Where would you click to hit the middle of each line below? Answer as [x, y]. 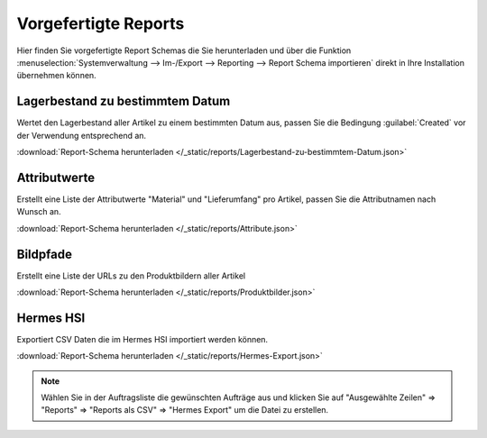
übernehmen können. [56, 76]
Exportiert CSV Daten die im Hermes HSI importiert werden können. [142, 339]
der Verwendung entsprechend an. [82, 135]
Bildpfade [44, 254]
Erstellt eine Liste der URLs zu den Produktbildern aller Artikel [131, 276]
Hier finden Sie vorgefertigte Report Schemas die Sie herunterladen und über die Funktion [184, 50]
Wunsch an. [39, 212]
